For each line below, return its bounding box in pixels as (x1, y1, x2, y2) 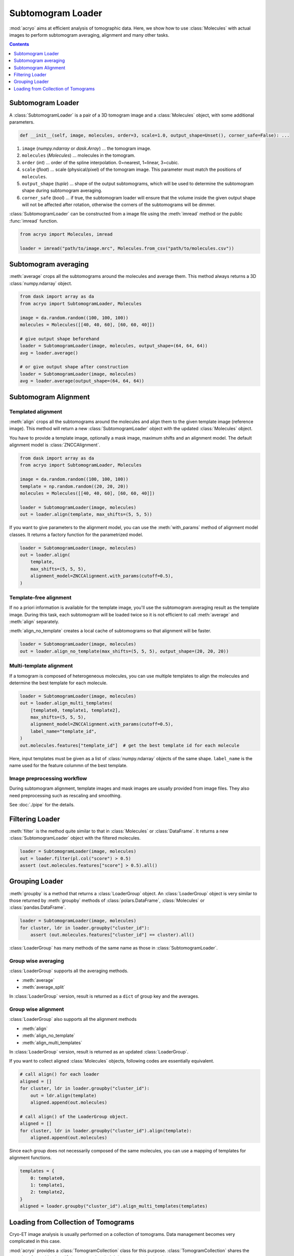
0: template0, (30, 1175, 65, 1181)
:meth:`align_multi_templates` (22, 1039, 82, 1045)
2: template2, (30, 1189, 65, 1195)
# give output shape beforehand (20, 336, 100, 342)
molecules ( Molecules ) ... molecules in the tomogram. (22, 152, 135, 158)
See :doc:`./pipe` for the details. (9, 801, 75, 807)
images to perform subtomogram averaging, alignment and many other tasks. (9, 32, 170, 38)
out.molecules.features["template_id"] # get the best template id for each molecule (20, 743, 240, 748)
